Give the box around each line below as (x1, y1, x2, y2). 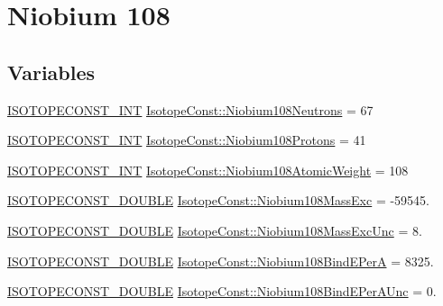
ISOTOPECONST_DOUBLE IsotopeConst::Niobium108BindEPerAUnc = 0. (7, 282, 437, 301)
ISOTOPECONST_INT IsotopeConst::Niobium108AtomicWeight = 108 (7, 160, 409, 179)
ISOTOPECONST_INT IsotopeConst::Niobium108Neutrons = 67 (7, 100, 374, 119)
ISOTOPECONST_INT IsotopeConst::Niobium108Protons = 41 (7, 130, 366, 149)
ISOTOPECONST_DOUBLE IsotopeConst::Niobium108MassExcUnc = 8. (7, 220, 422, 239)
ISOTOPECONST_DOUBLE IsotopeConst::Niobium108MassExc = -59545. (7, 191, 430, 210)
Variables (7, 58, 96, 85)
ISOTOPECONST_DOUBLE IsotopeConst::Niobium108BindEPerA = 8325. (7, 251, 434, 270)
